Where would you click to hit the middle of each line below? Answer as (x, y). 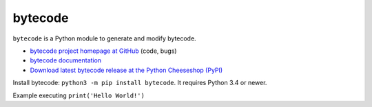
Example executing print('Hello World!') (79, 95)
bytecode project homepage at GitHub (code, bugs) (103, 51)
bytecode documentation (66, 60)
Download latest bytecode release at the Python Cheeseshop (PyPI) (126, 70)
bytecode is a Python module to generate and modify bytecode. (104, 38)
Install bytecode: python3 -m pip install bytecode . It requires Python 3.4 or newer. (140, 83)
